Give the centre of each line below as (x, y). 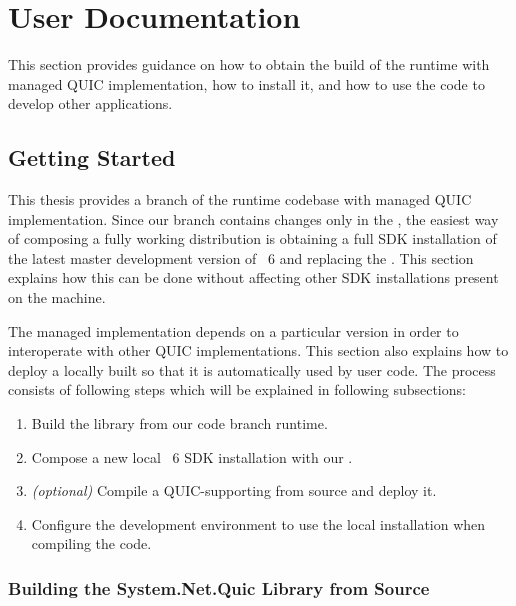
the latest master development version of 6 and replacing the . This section (241, 257)
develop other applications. (90, 103)
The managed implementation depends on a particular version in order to (233, 330)
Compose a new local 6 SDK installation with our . (192, 456)
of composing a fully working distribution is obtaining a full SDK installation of (252, 238)
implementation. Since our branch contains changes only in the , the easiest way (253, 218)
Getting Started (92, 157)
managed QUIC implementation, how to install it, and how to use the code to (246, 83)
